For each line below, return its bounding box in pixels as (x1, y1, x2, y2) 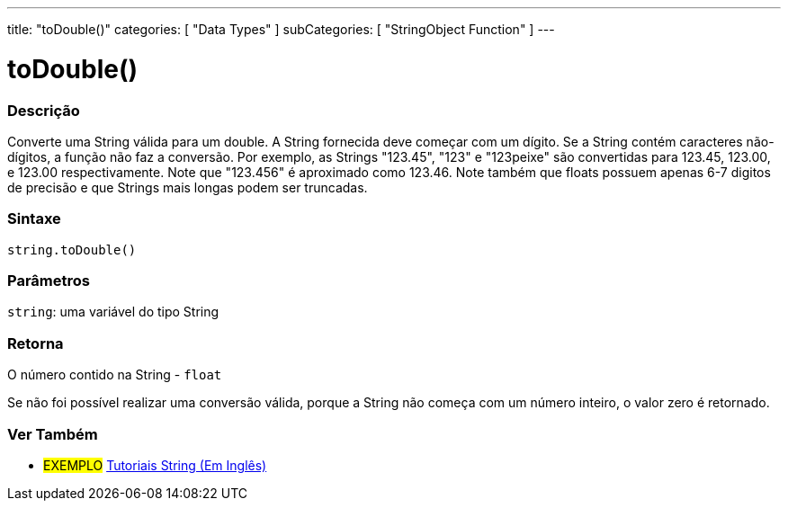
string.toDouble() (7, 242, 137, 257)
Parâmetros (7, 272, 90, 290)
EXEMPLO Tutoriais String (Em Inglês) (43, 457, 267, 473)
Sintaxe (7, 209, 61, 228)
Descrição (7, 101, 80, 120)
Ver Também (7, 424, 98, 443)
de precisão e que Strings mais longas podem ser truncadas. (7, 179, 368, 195)
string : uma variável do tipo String (7, 304, 219, 320)
